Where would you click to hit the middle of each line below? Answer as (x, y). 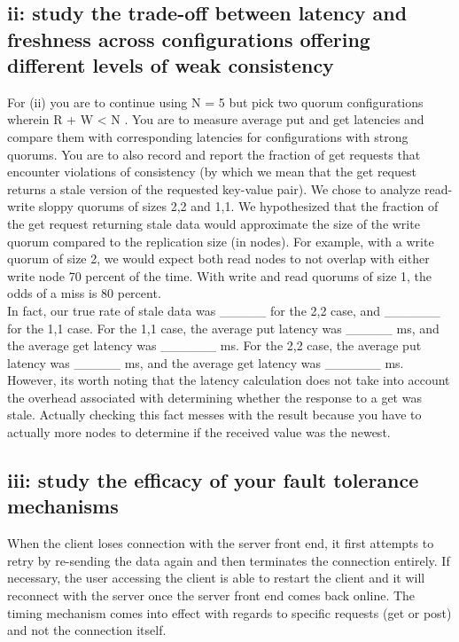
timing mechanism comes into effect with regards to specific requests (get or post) (229, 612)
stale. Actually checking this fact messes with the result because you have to (214, 415)
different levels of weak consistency (171, 64)
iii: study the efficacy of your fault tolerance (213, 480)
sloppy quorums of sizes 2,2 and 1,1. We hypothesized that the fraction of (238, 206)
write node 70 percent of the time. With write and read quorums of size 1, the (220, 275)
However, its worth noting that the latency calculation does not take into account (229, 380)
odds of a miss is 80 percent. (84, 293)
